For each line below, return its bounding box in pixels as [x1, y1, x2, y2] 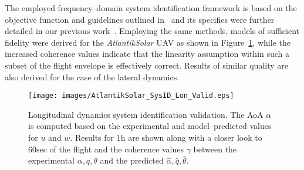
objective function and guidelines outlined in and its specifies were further [5, 13, 275, 25]
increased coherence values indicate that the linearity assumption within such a [5, 47, 290, 60]
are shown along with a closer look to [128, 131, 262, 143]
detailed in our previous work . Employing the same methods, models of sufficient [5, 25, 299, 37]
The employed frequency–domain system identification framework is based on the [5, 2, 297, 13]
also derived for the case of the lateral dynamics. [5, 70, 180, 83]
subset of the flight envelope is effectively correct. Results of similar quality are [5, 59, 288, 71]
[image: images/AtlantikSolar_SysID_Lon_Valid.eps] [28, 91, 234, 100]
